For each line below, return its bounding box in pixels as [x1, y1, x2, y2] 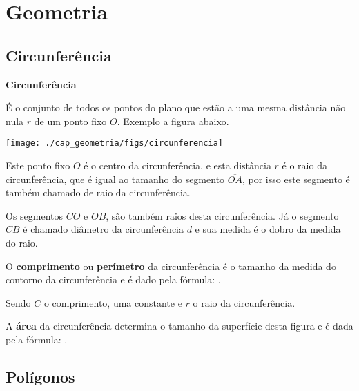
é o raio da [282, 158, 327, 173]
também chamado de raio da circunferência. [6, 185, 191, 200]
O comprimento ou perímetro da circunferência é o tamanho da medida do [6, 258, 336, 273]
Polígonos [6, 365, 75, 387]
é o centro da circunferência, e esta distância [84, 158, 271, 173]
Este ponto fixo [6, 158, 70, 173]
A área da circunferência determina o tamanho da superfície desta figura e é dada [6, 318, 353, 333]
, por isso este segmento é [242, 171, 350, 186]
